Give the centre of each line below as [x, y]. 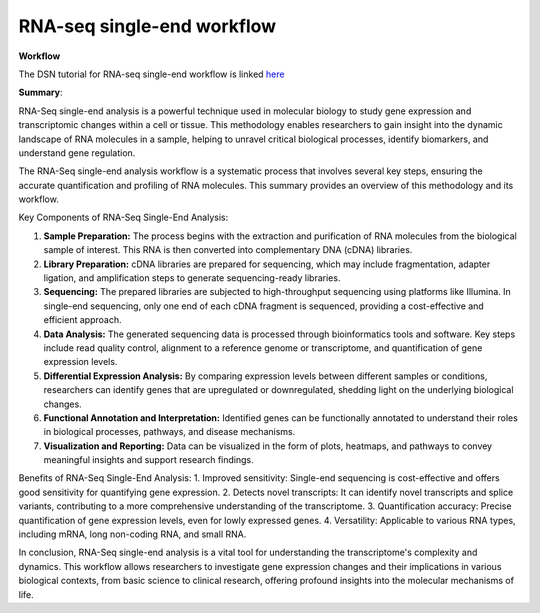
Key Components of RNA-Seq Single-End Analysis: [123, 217]
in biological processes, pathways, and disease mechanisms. [169, 432]
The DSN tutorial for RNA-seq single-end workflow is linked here [151, 74]
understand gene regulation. [77, 152]
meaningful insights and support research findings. [148, 460]
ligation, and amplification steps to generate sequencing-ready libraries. [192, 278]
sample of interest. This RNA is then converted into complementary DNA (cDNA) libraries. [228, 250]
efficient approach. [82, 320]
